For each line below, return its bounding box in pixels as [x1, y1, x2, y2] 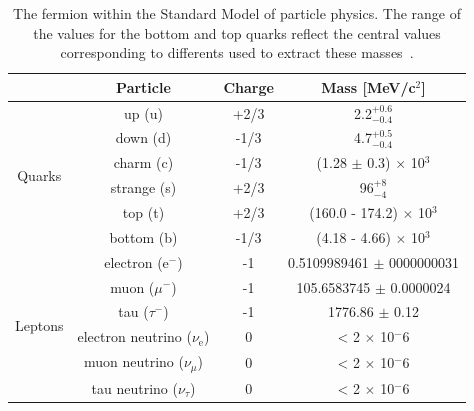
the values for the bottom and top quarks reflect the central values [33, 22, 441, 43]
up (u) [124, 102, 163, 123]
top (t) [122, 202, 165, 222]
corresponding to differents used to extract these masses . [60, 42, 414, 63]
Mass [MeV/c [321, 76, 416, 97]
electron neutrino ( [77, 326, 192, 347]
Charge [223, 76, 274, 97]
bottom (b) [109, 226, 178, 247]
